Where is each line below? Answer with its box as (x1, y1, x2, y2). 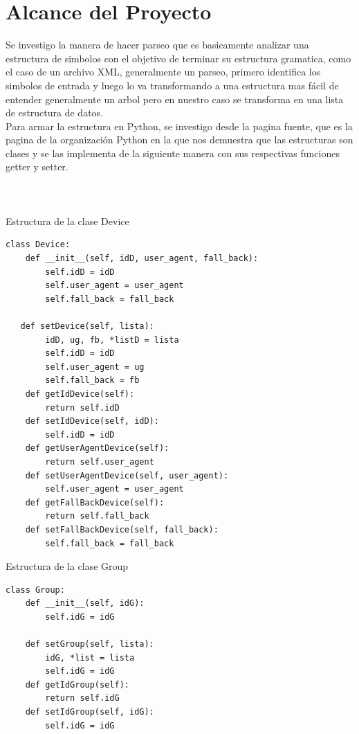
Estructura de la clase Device (6, 213, 129, 228)
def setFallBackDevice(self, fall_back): (25, 524, 219, 535)
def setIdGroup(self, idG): (25, 707, 154, 717)
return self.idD (45, 402, 120, 413)
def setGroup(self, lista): (25, 639, 154, 650)
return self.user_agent (45, 456, 154, 467)
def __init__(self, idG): (25, 598, 145, 609)
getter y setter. (6, 159, 68, 174)
